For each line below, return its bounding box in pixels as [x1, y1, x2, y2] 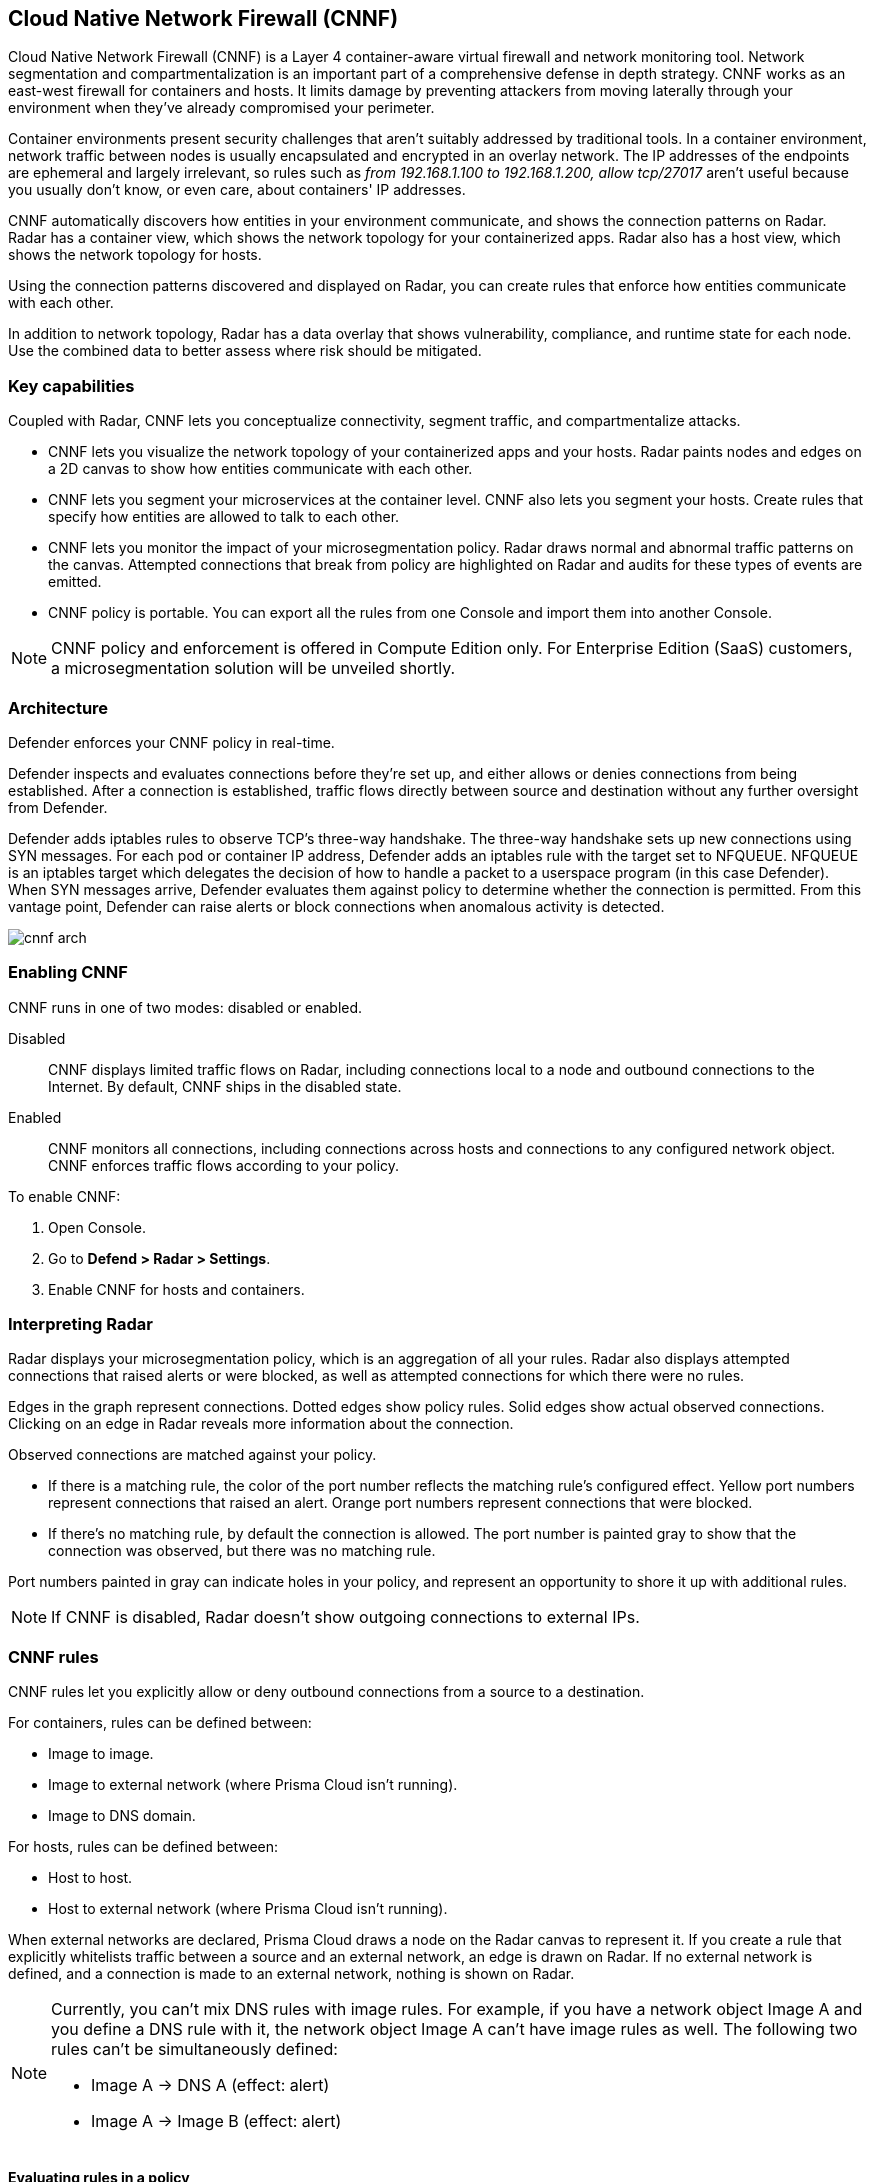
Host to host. [48, 1869, 133, 1887]
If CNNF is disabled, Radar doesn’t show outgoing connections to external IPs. [51, 1607, 640, 1628]
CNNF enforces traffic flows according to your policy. [48, 1156, 400, 1174]
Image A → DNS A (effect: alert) [91, 2075, 330, 2096]
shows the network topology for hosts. [8, 246, 262, 264]
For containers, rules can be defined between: [8, 1714, 312, 1732]
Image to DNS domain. [48, 1807, 196, 1825]
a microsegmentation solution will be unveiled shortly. [51, 658, 456, 679]
